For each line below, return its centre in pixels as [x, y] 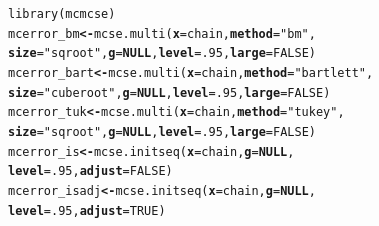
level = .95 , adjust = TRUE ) [87, 210]
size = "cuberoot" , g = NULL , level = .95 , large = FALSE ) [169, 92]
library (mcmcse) [62, 14]
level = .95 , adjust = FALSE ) [90, 171]
